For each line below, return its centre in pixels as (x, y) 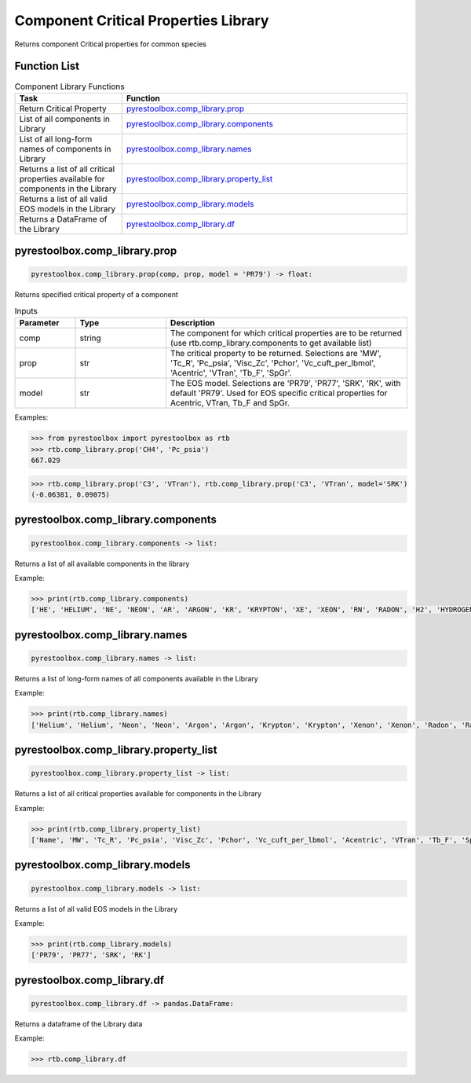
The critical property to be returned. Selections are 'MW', (276, 354)
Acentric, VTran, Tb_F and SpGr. (230, 403)
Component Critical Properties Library (142, 20)
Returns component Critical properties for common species (111, 44)
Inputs (26, 311)
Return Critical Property (63, 108)
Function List (47, 66)
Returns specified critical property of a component (96, 295)
